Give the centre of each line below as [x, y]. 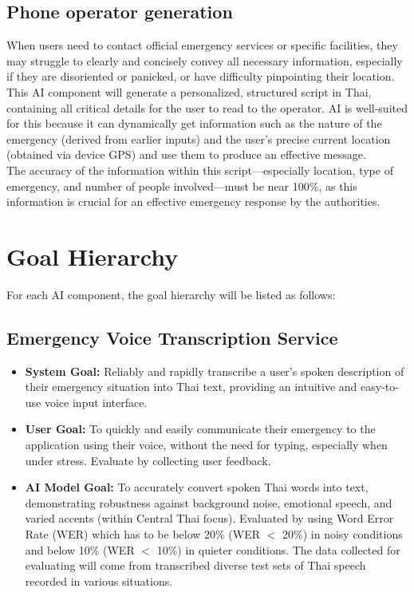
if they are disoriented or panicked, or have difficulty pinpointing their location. [201, 76]
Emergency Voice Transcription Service [172, 337]
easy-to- [380, 387]
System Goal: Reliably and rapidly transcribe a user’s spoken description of [215, 371]
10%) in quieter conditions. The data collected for [278, 549]
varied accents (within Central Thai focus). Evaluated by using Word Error [209, 518]
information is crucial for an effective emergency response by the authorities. [193, 201]
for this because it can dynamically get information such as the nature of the [194, 123]
